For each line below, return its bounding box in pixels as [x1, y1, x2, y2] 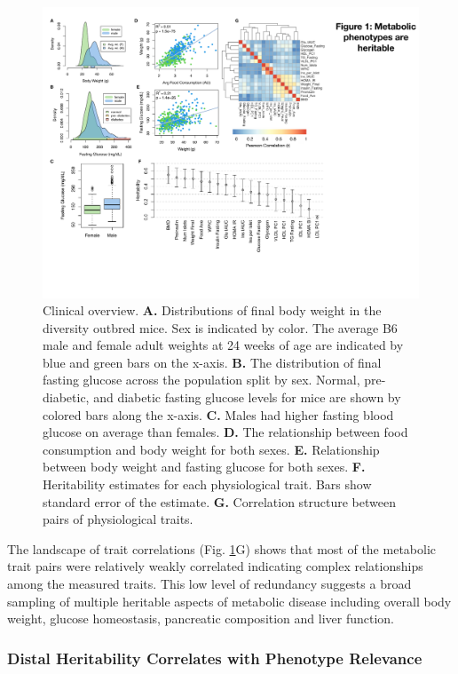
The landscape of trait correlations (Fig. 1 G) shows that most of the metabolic [7, 539, 437, 558]
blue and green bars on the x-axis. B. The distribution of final [43, 353, 382, 371]
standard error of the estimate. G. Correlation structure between [43, 492, 396, 511]
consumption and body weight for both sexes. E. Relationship [43, 440, 380, 458]
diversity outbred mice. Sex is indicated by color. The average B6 [43, 318, 398, 337]
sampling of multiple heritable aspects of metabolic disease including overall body [7, 591, 452, 610]
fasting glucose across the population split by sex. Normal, [43, 370, 360, 389]
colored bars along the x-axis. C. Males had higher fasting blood [43, 405, 394, 424]
